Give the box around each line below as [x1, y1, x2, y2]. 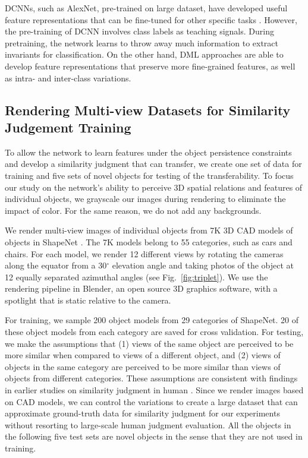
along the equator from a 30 [5, 259, 107, 271]
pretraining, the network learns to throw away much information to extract [5, 36, 279, 49]
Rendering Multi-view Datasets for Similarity [5, 100, 291, 119]
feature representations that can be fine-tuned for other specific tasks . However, [5, 13, 297, 26]
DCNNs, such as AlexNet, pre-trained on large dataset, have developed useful [5, 2, 288, 14]
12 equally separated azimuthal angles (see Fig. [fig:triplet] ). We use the [5, 270, 268, 283]
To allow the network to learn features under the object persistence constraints [5, 146, 292, 158]
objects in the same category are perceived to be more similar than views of [5, 360, 281, 372]
